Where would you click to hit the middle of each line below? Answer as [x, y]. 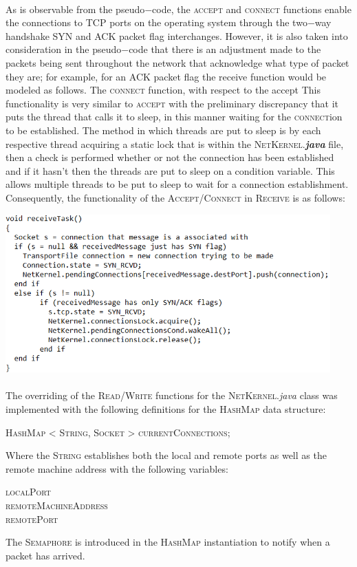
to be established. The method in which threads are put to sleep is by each [163, 130]
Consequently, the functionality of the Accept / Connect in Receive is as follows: [175, 197]
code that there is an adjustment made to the [225, 49]
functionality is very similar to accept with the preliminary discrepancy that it [172, 103]
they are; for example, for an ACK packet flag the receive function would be [166, 76]
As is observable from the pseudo [75, 9]
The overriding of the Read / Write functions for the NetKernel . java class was [172, 395]
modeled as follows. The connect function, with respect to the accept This [163, 90]
